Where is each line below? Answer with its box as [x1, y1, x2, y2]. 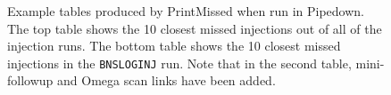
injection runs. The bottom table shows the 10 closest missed [7, 36, 341, 55]
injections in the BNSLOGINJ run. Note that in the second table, [7, 53, 352, 72]
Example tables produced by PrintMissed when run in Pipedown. [7, 2, 364, 20]
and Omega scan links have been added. [57, 71, 276, 90]
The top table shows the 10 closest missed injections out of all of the [7, 19, 382, 37]
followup [7, 71, 54, 90]
